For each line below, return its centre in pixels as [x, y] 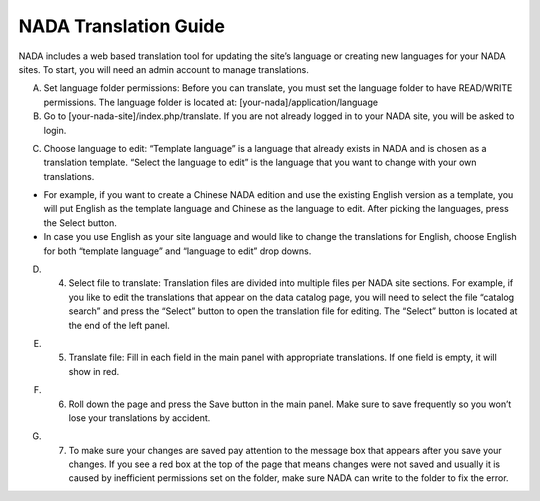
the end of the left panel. [119, 325]
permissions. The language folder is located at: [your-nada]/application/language [211, 102]
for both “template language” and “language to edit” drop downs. [177, 251]
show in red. [94, 371]
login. [55, 130]
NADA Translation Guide [121, 26]
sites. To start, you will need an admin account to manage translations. [163, 69]
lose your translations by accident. [139, 417]
